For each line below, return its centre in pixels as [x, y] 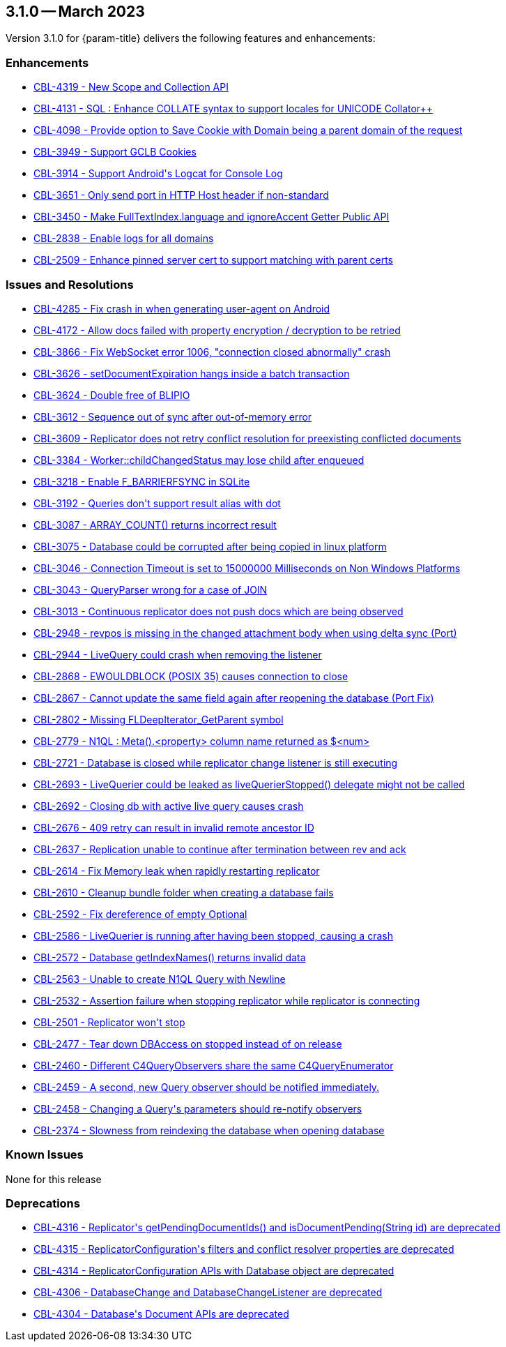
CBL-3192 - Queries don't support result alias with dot [157, 503]
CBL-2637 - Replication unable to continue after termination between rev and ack [220, 849]
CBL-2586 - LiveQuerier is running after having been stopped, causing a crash [213, 935]
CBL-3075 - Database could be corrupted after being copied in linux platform [210, 546]
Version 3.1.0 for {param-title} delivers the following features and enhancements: [191, 38]
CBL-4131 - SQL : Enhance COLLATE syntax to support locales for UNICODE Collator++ [233, 109]
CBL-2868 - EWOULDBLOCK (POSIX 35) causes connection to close [191, 676]
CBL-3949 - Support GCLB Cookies [115, 152]
